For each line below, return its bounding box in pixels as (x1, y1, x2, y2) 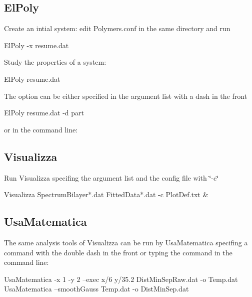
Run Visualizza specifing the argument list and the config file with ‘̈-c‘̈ (4, 172, 219, 183)
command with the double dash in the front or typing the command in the (4, 247, 232, 257)
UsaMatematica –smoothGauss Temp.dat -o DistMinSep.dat (4, 283, 189, 294)
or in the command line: (4, 124, 78, 134)
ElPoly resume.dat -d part (4, 107, 84, 118)
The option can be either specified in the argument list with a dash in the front (4, 90, 247, 101)
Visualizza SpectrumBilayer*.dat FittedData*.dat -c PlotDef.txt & (4, 189, 208, 200)
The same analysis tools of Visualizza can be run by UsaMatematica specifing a (4, 237, 248, 247)
